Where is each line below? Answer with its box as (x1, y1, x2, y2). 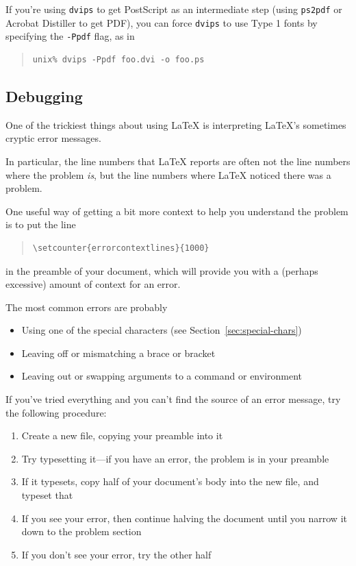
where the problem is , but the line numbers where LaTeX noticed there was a (5, 167, 331, 182)
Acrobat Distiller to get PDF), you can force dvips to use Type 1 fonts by (5, 15, 318, 29)
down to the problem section (21, 524, 142, 539)
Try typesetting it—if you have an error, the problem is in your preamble (21, 451, 329, 465)
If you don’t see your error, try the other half (21, 547, 212, 561)
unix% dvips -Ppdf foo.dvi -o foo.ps (32, 54, 205, 64)
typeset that (21, 488, 73, 502)
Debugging (5, 85, 83, 106)
